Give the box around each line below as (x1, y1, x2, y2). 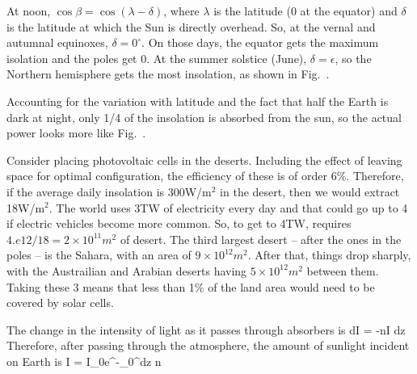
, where (163, 2, 200, 19)
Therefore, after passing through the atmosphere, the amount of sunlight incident (6, 337, 410, 354)
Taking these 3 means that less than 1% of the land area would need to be (6, 278, 375, 295)
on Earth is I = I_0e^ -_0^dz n (6, 352, 162, 369)
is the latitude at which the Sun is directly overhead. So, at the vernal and (6, 18, 376, 35)
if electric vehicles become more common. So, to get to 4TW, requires (6, 215, 352, 232)
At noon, (6, 2, 51, 19)
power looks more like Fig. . (6, 124, 146, 141)
